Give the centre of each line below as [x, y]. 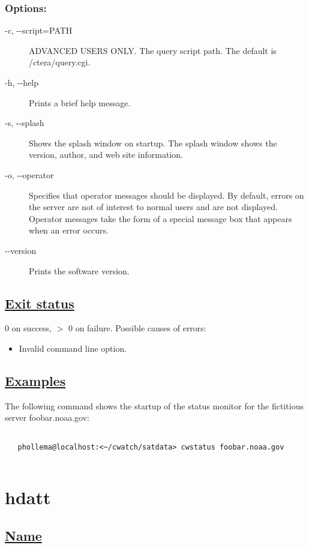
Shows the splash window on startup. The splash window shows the [153, 143]
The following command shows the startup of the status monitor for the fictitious [154, 405]
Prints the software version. [79, 270]
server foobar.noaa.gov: [47, 417]
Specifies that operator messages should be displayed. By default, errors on [166, 195]
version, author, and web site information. [106, 155]
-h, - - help [22, 82]
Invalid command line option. [73, 348]
